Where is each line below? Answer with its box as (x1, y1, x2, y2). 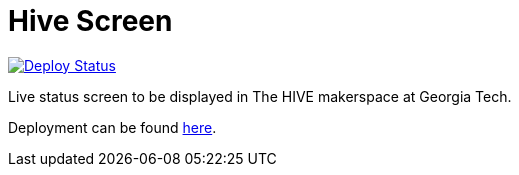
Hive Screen (8, 4, 173, 38)
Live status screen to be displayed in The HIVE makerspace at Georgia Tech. (8, 87, 512, 105)
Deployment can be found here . (8, 118, 217, 136)
